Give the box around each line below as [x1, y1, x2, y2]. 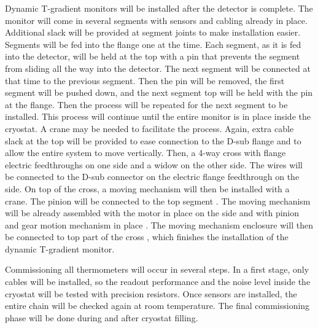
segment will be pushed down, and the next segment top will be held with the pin [5, 86, 313, 99]
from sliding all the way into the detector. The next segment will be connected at [5, 61, 311, 74]
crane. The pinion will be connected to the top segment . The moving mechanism [5, 194, 311, 207]
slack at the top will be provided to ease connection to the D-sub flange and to [5, 134, 301, 147]
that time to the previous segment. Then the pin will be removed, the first [5, 74, 285, 87]
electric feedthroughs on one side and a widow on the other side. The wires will [5, 158, 303, 171]
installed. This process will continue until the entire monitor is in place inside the [5, 110, 311, 123]
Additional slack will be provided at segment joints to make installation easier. [5, 26, 301, 39]
